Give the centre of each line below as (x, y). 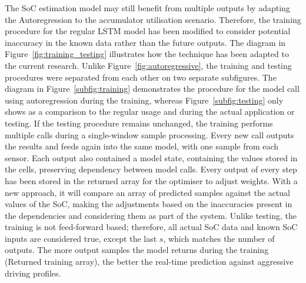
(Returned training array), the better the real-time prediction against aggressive (149, 262)
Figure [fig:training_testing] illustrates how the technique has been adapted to (147, 54)
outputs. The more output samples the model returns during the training (137, 250)
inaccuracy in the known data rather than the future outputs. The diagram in (145, 42)
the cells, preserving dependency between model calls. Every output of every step (151, 169)
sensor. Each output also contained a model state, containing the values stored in (151, 157)
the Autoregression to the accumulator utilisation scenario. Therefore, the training (153, 19)
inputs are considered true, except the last (81, 238)
